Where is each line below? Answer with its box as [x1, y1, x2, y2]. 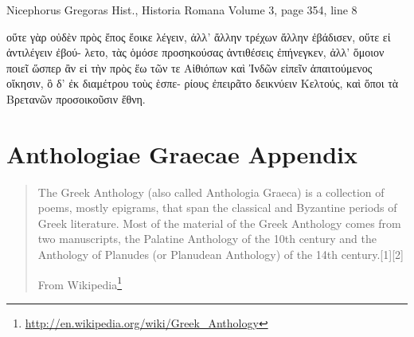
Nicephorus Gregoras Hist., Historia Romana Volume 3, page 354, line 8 [6, 2, 357, 18]
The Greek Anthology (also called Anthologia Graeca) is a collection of [37, 183, 385, 200]
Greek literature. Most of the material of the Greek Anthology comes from [37, 214, 401, 231]
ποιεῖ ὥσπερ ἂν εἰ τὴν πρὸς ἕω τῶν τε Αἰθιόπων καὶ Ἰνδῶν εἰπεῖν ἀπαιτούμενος [6, 59, 373, 76]
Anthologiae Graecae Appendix [6, 137, 357, 170]
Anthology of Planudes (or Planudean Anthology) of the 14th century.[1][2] [37, 246, 404, 263]
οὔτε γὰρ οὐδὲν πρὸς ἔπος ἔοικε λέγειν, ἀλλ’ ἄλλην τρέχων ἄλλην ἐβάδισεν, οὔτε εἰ [6, 28, 391, 45]
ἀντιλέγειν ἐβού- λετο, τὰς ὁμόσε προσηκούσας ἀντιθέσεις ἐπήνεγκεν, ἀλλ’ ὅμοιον [6, 44, 385, 61]
